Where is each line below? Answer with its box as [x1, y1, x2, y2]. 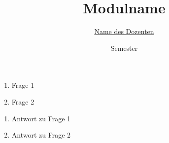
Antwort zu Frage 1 [11, 113, 71, 123]
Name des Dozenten [94, 26, 154, 36]
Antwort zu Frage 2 [11, 130, 71, 140]
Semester [110, 42, 138, 53]
